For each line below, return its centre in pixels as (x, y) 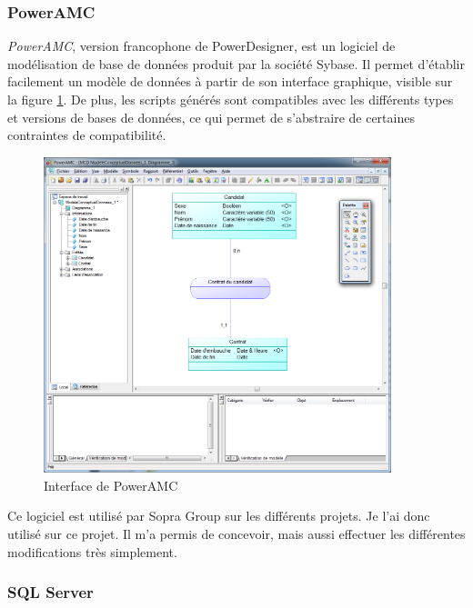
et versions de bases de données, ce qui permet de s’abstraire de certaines (211, 117)
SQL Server (50, 592)
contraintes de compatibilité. (87, 135)
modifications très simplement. (92, 551)
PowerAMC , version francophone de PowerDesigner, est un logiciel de (201, 46)
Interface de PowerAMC (111, 485)
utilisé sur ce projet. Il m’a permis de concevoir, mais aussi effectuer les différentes (236, 534)
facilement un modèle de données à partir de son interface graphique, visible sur (230, 81)
